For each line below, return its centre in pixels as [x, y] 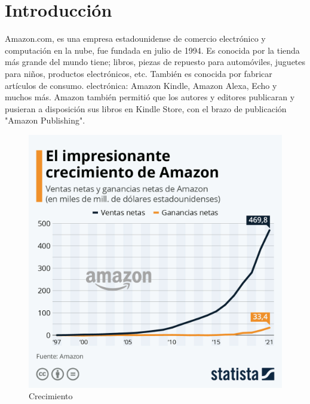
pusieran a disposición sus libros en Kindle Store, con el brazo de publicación [146, 108]
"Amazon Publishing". [45, 120]
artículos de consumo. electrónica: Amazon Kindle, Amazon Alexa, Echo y [141, 85]
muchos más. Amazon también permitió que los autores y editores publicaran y [150, 97]
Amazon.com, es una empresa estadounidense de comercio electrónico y [135, 38]
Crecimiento [51, 396]
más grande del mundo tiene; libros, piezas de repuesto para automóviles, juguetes [155, 62]
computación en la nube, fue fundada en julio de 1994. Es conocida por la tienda [152, 50]
